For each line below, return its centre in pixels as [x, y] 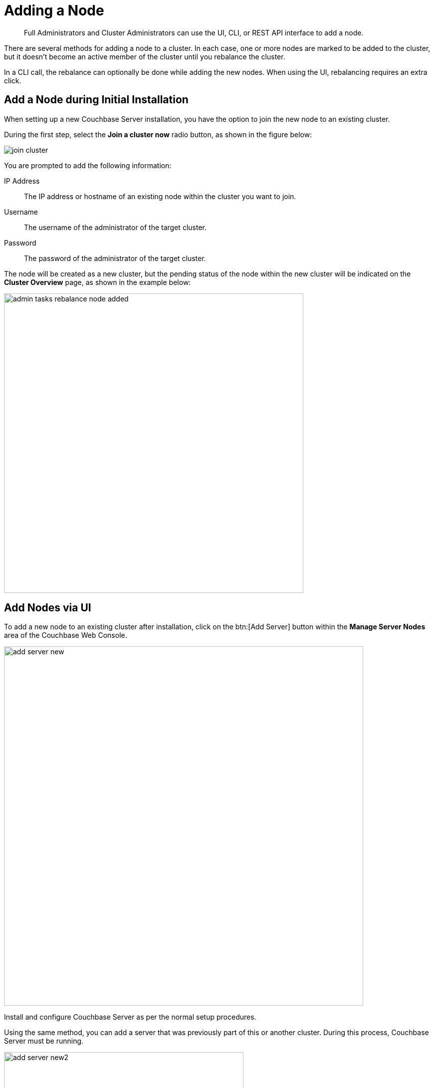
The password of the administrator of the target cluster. [115, 258]
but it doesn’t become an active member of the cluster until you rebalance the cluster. [145, 56]
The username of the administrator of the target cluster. [115, 227]
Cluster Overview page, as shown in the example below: [98, 282]
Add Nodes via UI [48, 608]
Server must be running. [44, 1041]
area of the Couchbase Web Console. [66, 635]
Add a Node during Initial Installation [96, 100]
